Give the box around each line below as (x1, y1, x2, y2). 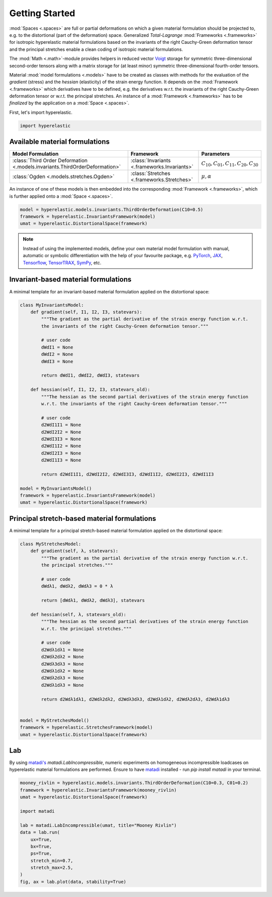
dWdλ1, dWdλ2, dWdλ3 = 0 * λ (41, 583, 113, 589)
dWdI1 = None (41, 344, 74, 350)
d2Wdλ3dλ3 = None (41, 661, 84, 667)
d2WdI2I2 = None (41, 429, 82, 435)
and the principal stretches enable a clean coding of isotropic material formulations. (9, 46, 183, 52)
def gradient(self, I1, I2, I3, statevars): (30, 309, 143, 315)
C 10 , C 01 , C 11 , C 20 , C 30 (201, 160, 259, 168)
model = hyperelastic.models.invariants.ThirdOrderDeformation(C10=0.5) (20, 207, 203, 212)
